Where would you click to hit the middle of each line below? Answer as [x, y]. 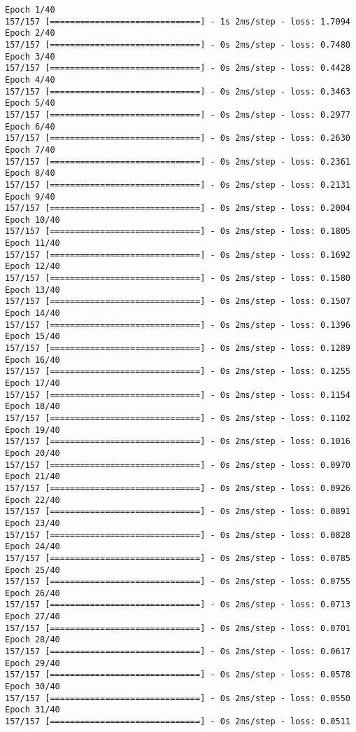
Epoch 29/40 [33, 663]
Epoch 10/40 [33, 220]
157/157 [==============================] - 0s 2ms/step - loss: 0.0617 [178, 652]
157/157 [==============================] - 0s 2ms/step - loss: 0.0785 [178, 558]
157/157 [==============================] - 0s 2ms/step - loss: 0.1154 [178, 395]
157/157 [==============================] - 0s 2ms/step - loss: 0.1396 [178, 325]
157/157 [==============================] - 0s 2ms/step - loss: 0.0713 [178, 605]
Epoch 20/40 [33, 453]
